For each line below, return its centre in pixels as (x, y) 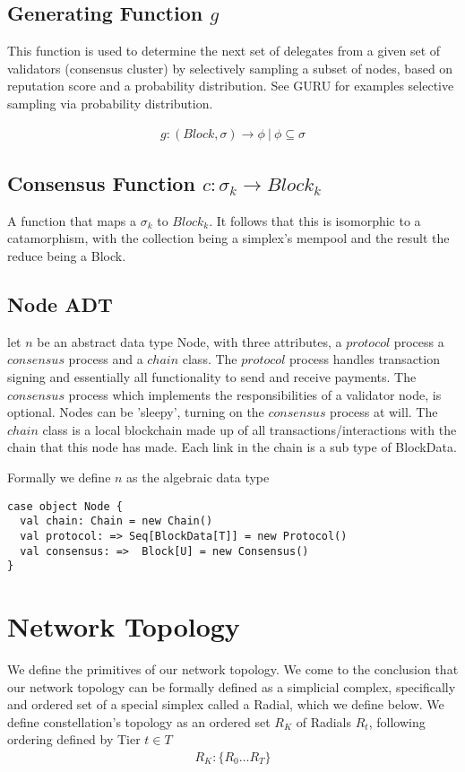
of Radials (324, 721)
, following (397, 721)
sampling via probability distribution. (110, 103)
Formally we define (59, 477)
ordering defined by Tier (74, 739)
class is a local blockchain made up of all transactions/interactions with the (250, 429)
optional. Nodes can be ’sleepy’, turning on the (136, 412)
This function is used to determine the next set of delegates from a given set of (224, 51)
